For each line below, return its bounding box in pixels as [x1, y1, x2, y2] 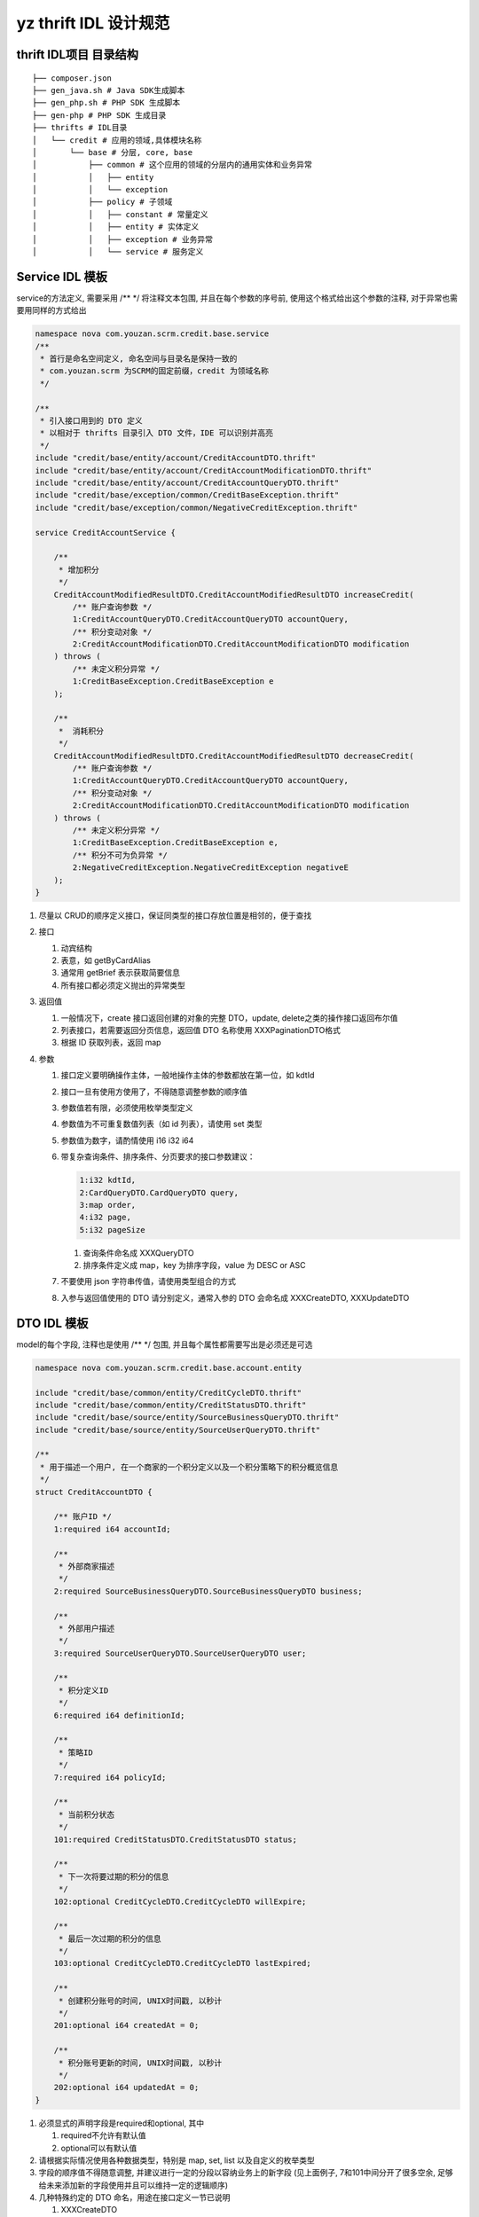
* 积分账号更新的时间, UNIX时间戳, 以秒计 [58, 2057, 223, 2068]
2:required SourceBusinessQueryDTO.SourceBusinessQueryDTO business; [53, 1586, 363, 1596]
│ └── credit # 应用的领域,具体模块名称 [32, 135, 202, 145]
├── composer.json [32, 73, 113, 83]
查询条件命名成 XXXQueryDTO [82, 1247, 194, 1258]
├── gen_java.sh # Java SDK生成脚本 [32, 85, 185, 95]
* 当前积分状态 [58, 1809, 115, 1820]
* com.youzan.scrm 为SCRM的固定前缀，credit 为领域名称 [40, 366, 270, 376]
